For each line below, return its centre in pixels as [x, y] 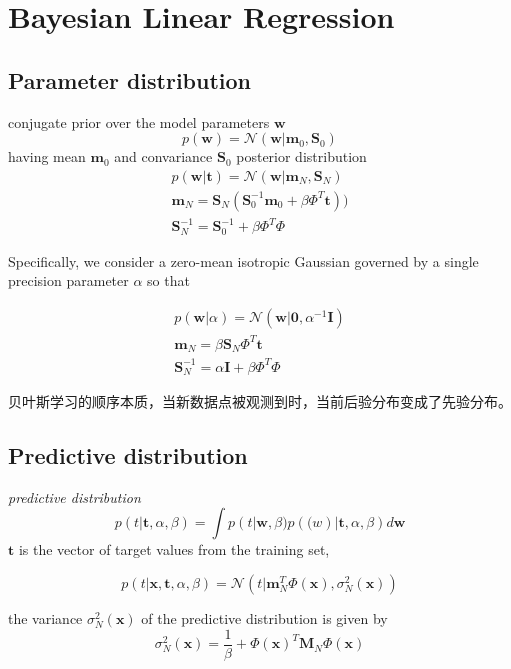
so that [168, 280]
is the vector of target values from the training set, [174, 549]
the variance [45, 617]
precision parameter [68, 280]
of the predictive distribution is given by [264, 617]
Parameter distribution [130, 79]
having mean [47, 156]
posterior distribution [301, 156]
